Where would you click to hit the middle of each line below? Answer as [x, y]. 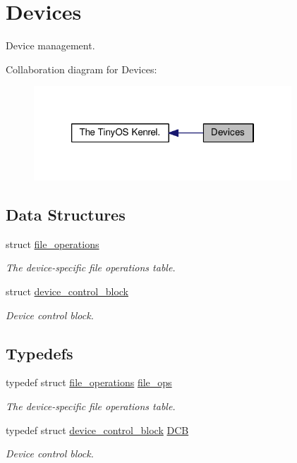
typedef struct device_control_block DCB [97, 430]
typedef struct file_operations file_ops [89, 382]
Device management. [50, 45]
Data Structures [66, 215]
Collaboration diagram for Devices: [81, 69]
